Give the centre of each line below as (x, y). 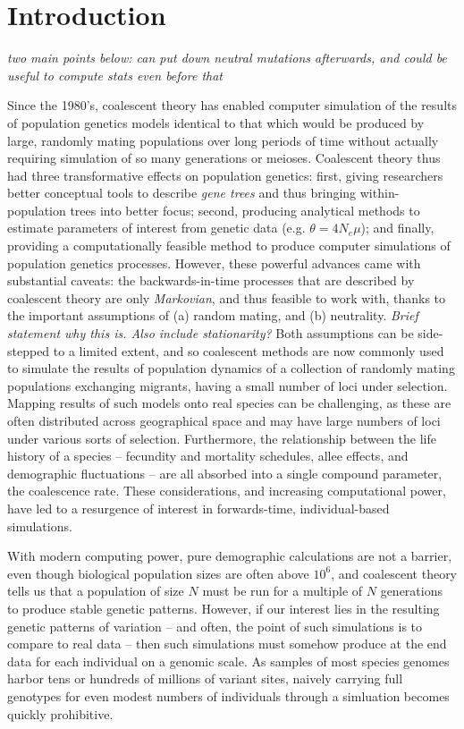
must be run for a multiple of (283, 591)
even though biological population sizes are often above (158, 573)
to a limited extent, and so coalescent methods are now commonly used (249, 350)
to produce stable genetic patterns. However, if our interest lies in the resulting (224, 608)
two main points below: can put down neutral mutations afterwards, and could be (227, 58)
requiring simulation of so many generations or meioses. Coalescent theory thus (224, 158)
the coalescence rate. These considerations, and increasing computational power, (227, 491)
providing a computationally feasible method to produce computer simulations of (229, 246)
